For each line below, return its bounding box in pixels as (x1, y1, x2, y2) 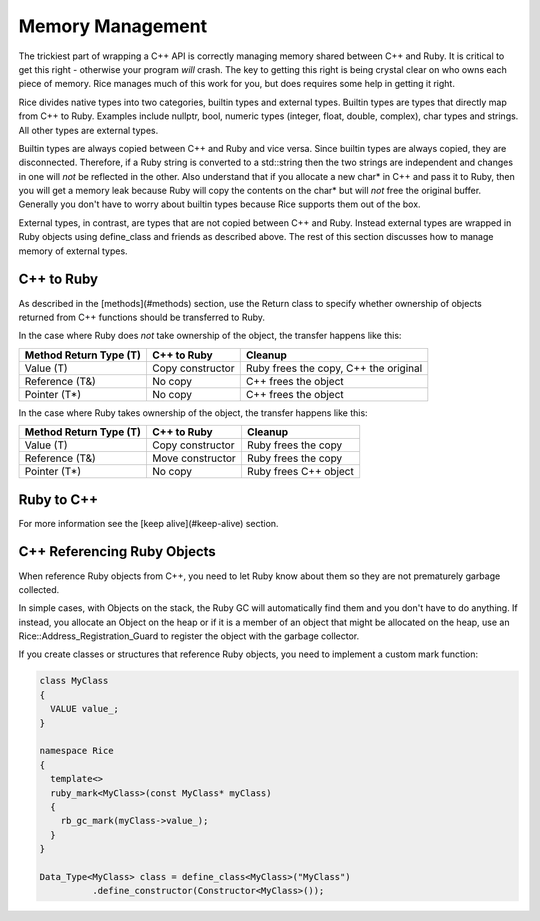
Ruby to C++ (18, 491, 99, 508)
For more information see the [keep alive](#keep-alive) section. (18, 517, 279, 529)
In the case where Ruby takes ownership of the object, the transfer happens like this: (18, 406, 369, 419)
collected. (18, 583, 60, 595)
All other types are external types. (18, 124, 159, 136)
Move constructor (151, 451, 237, 465)
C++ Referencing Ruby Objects (18, 543, 217, 560)
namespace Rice (39, 745, 114, 757)
